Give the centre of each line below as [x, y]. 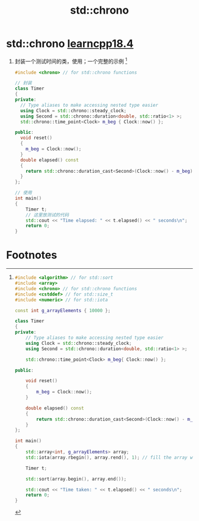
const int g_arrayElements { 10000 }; [62, 310]
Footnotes [32, 255]
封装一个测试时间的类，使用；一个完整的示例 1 [71, 61]
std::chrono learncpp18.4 [70, 44]
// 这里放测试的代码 [47, 215]
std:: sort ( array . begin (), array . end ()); [76, 479]
